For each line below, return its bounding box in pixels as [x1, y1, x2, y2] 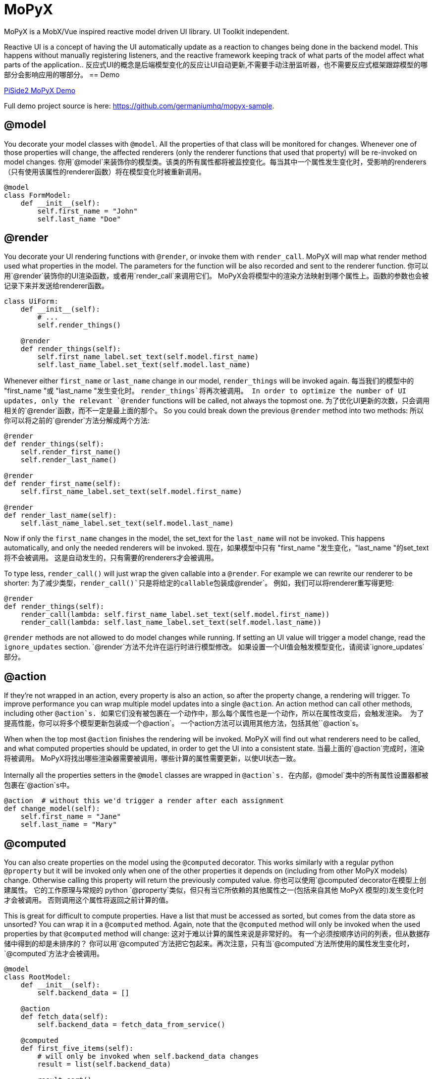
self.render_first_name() [20, 448, 121, 456]
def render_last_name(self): [4, 511, 117, 520]
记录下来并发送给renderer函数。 [4, 281, 108, 290]
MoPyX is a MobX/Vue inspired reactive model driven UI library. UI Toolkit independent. [4, 27, 289, 36]
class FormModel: [4, 191, 71, 199]
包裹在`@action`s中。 [4, 781, 74, 790]
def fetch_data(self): [20, 1013, 108, 1021]
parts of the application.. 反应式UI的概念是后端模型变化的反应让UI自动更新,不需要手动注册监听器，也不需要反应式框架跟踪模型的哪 [4, 60, 428, 69]
